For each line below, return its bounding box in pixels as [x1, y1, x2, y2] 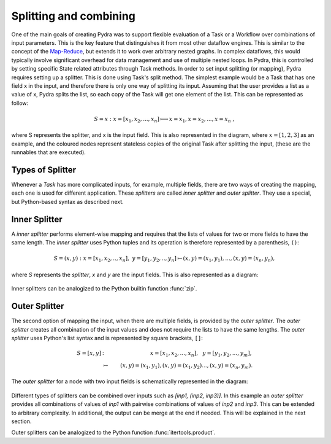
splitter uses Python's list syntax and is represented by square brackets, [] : [11, 334, 204, 341]
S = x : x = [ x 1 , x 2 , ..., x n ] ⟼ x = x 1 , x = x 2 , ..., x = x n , [94, 115, 235, 124]
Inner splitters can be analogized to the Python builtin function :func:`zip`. [11, 285, 197, 292]
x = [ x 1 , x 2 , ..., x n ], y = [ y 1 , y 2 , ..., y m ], [150, 350, 252, 358]
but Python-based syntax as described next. [11, 198, 124, 205]
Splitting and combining [11, 9, 136, 23]
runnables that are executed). [11, 149, 86, 156]
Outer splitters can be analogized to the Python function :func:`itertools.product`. [11, 429, 216, 436]
